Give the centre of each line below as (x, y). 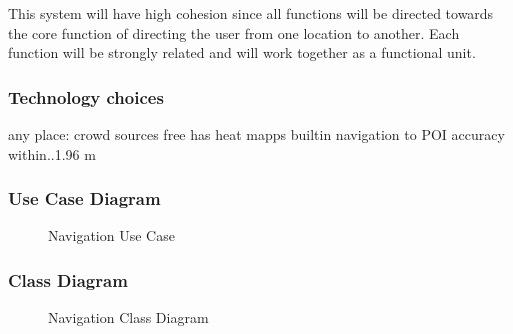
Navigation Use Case (111, 235)
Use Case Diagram (84, 198)
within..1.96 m (52, 153)
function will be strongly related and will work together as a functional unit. (242, 52)
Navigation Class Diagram (128, 317)
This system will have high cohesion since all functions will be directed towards (251, 13)
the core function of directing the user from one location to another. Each (234, 32)
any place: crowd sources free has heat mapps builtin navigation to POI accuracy (256, 134)
